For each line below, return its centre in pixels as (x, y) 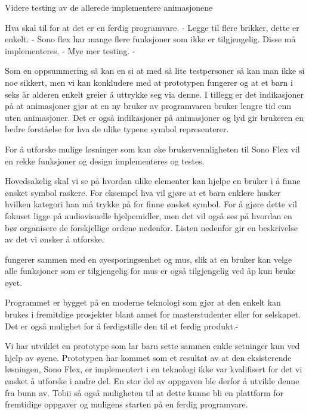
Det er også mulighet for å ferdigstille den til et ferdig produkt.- (122, 326)
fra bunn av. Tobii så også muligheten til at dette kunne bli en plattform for (144, 392)
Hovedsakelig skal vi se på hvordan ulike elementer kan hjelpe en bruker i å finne (153, 181)
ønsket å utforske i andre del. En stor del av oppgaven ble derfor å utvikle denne (152, 381)
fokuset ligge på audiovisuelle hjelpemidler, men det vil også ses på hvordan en (149, 215)
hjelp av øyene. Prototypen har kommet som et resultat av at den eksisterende (148, 357)
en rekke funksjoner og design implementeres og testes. (105, 161)
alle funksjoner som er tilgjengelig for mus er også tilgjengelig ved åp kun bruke (150, 271)
